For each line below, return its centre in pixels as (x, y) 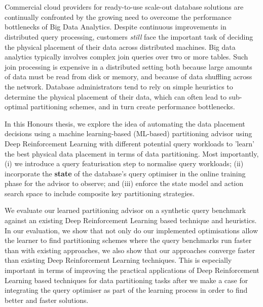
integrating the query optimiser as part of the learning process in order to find (126, 290)
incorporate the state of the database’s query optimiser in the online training (125, 173)
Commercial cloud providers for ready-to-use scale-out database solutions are (124, 7)
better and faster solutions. (47, 300)
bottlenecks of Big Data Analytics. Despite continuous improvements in (116, 27)
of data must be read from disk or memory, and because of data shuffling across (128, 76)
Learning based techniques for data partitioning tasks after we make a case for (126, 280)
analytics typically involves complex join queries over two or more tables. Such (126, 57)
